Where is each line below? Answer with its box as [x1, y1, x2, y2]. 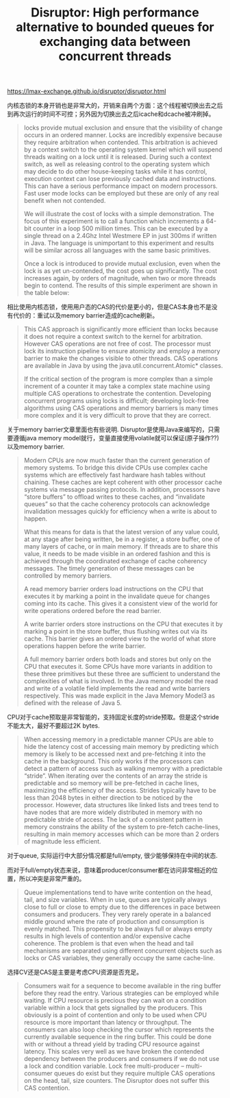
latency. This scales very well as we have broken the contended [23, 1047, 204, 1055]
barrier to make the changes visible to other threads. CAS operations [23, 355, 218, 363]
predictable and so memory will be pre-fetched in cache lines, [23, 779, 200, 787]
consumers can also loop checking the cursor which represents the [23, 1025, 214, 1034]
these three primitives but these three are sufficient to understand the [23, 670, 220, 678]
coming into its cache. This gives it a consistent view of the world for [23, 599, 218, 608]
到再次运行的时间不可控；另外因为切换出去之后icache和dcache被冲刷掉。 [7, 110, 215, 118]
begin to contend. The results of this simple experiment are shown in [23, 281, 218, 289]
